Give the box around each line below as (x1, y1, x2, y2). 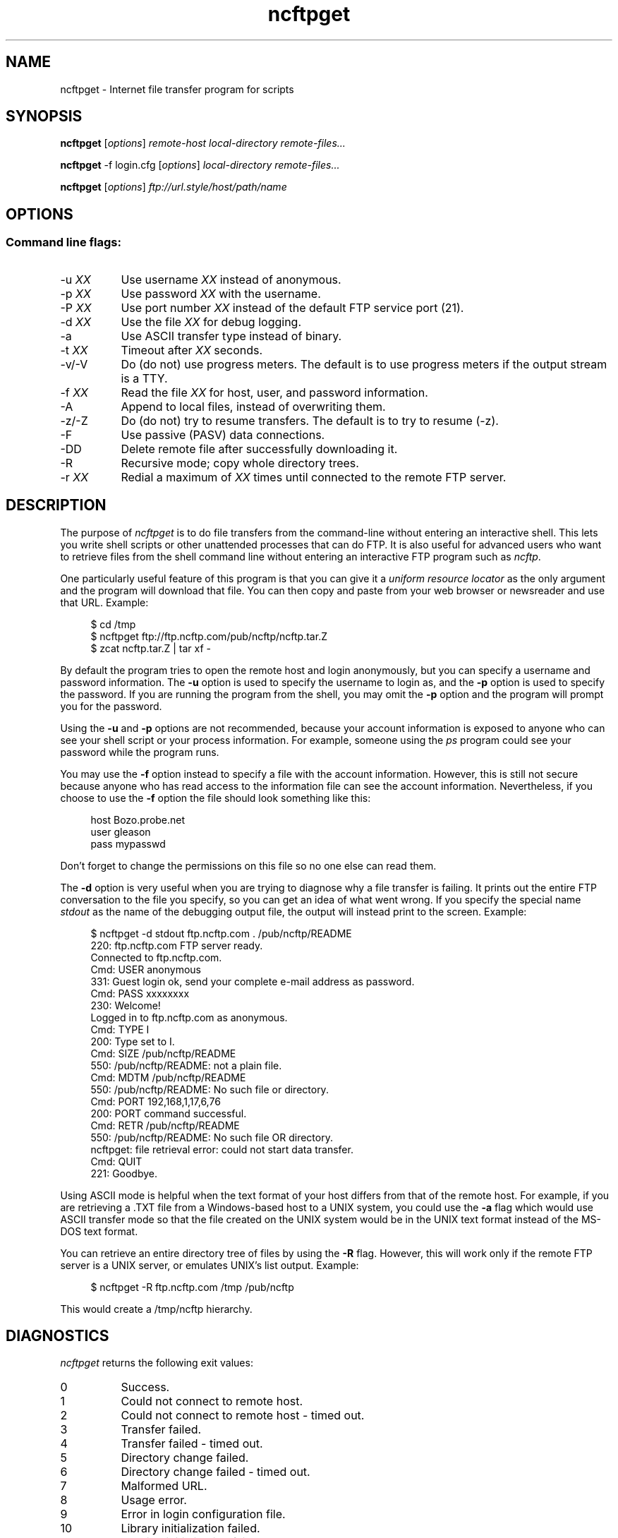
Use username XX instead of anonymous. (121, 272, 341, 287)
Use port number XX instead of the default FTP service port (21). (121, 300, 464, 315)
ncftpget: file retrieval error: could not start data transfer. (90, 1143, 353, 1155)
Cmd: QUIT (90, 1155, 143, 1167)
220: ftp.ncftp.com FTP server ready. (90, 939, 263, 951)
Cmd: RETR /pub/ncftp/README (90, 1119, 240, 1131)
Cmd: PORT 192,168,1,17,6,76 (90, 1095, 221, 1107)
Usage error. (121, 1493, 187, 1508)
